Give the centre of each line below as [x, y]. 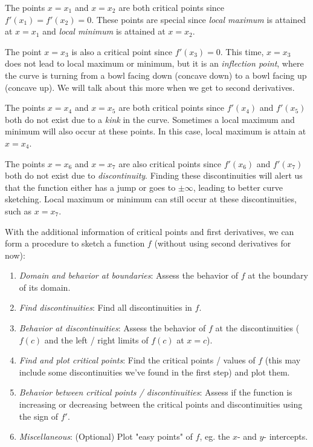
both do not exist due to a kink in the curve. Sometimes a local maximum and [150, 119]
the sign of [39, 416]
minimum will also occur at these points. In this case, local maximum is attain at [156, 131]
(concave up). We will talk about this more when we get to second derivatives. [150, 87]
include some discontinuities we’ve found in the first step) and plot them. [154, 372]
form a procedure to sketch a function [75, 243]
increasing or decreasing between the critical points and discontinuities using [161, 404]
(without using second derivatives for [223, 243]
